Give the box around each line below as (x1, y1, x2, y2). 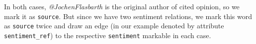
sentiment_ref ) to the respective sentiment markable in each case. (4, 30, 211, 40)
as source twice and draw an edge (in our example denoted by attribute (4, 21, 224, 31)
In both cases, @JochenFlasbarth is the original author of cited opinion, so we (4, 1, 240, 11)
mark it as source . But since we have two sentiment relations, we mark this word (4, 11, 252, 21)
